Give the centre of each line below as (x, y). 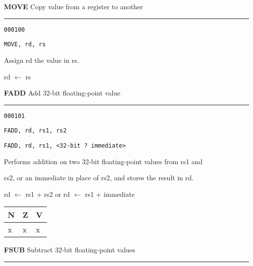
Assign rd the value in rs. (42, 60)
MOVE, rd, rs (25, 45)
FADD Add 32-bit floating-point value (62, 93)
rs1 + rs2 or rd (48, 194)
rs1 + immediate (110, 194)
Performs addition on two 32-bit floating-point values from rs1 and (103, 161)
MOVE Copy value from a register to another (73, 6)
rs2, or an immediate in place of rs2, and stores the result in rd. (99, 178)
